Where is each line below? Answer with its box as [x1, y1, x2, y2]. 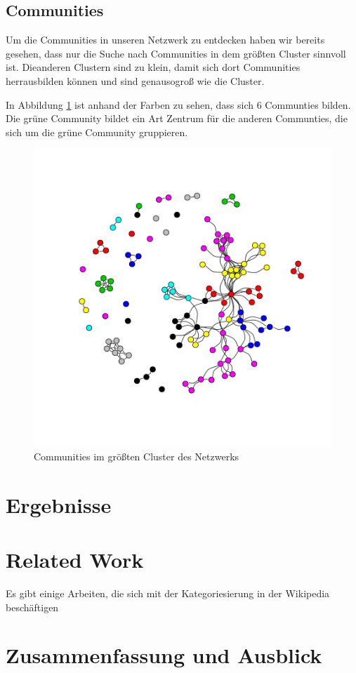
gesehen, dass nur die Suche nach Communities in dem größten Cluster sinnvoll [6, 46, 346, 60]
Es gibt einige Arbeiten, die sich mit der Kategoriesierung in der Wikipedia [6, 586, 330, 601]
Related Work [6, 545, 144, 574]
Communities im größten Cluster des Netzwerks [34, 448, 239, 463]
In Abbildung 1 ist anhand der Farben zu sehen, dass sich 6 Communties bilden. [6, 97, 351, 112]
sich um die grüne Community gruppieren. [6, 124, 188, 139]
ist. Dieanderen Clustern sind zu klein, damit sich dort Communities [6, 60, 301, 74]
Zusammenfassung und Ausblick [6, 641, 322, 669]
